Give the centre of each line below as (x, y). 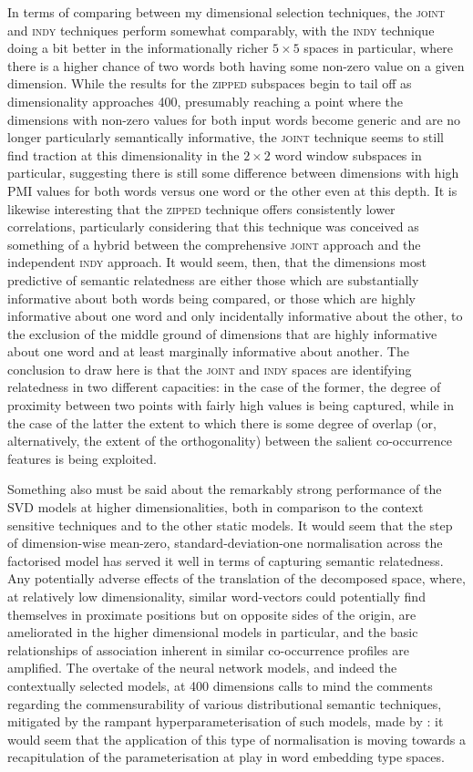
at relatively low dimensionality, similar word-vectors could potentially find (216, 596)
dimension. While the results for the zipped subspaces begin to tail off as (210, 83)
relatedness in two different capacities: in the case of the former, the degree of (224, 387)
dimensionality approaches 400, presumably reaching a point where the (206, 101)
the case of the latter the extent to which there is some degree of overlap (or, (222, 422)
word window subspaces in (348, 154)
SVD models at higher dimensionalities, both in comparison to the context (216, 507)
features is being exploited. (82, 458)
